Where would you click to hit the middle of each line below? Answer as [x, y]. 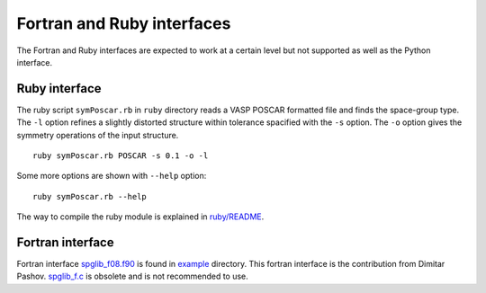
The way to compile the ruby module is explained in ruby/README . [140, 217]
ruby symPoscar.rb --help [90, 196]
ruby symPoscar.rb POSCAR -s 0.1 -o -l [121, 156]
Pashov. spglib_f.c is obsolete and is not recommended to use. [133, 276]
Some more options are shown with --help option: [112, 176]
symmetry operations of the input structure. [98, 135]
